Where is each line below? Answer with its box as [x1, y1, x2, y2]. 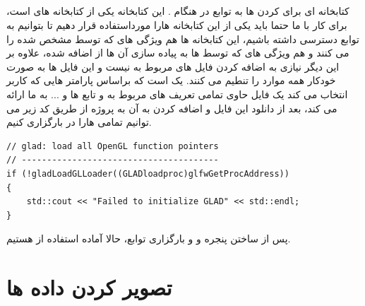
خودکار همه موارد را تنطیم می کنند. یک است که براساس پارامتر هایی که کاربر [6, 73, 336, 88]
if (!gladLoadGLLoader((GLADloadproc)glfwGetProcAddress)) [6, 168, 289, 179]
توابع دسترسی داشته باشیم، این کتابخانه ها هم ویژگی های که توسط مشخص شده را [6, 31, 359, 46]
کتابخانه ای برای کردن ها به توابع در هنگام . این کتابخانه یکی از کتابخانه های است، [6, 4, 349, 18]
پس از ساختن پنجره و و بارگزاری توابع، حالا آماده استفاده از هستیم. [6, 231, 291, 246]
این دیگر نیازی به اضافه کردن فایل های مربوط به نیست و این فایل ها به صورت [6, 59, 340, 73]
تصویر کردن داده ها [6, 273, 172, 302]
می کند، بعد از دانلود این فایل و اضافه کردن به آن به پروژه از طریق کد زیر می [6, 100, 337, 115]
